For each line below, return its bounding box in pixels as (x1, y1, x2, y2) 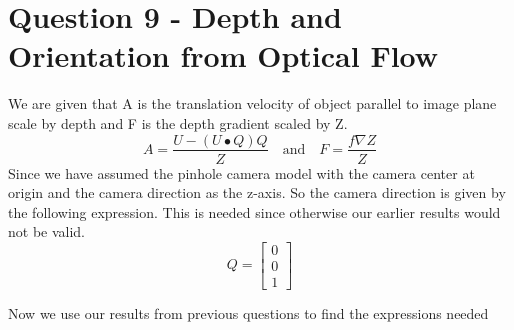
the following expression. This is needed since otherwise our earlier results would (8, 201, 501, 222)
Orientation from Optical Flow (8, 35, 439, 76)
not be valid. (8, 221, 86, 242)
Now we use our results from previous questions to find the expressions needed (8, 303, 489, 324)
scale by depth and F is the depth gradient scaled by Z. (8, 112, 348, 133)
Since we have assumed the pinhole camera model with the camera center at (8, 162, 475, 183)
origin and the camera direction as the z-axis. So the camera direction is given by (8, 182, 506, 203)
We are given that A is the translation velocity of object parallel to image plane (8, 93, 497, 114)
